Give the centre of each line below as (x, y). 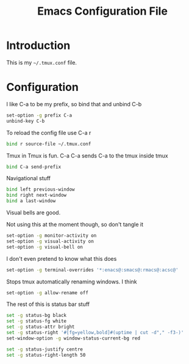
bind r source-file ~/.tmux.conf (49, 144)
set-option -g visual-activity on (50, 241)
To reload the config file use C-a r (49, 133)
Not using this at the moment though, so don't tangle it (75, 224)
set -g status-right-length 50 (46, 355)
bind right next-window (37, 195)
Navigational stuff (28, 178)
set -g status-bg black (37, 316)
